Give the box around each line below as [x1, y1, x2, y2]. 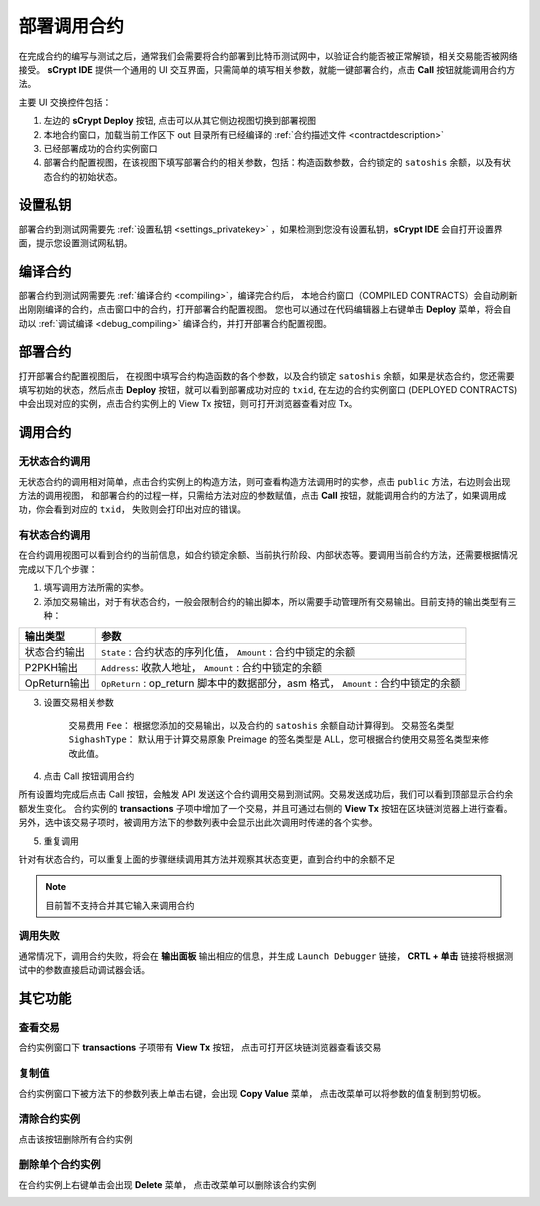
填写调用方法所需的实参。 [43, 581, 149, 594]
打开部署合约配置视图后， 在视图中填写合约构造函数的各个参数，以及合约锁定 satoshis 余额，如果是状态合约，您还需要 [18, 370, 515, 382]
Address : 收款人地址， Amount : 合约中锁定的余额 [101, 661, 323, 675]
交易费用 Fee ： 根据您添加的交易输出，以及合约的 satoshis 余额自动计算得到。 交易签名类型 [68, 719, 455, 731]
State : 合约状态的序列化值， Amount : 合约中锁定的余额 [101, 645, 355, 659]
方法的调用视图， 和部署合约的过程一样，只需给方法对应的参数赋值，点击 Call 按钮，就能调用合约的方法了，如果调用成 [18, 489, 507, 501]
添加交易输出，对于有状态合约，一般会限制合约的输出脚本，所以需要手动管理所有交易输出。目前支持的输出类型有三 [43, 595, 517, 607]
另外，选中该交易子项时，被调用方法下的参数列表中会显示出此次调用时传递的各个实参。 [18, 816, 378, 829]
